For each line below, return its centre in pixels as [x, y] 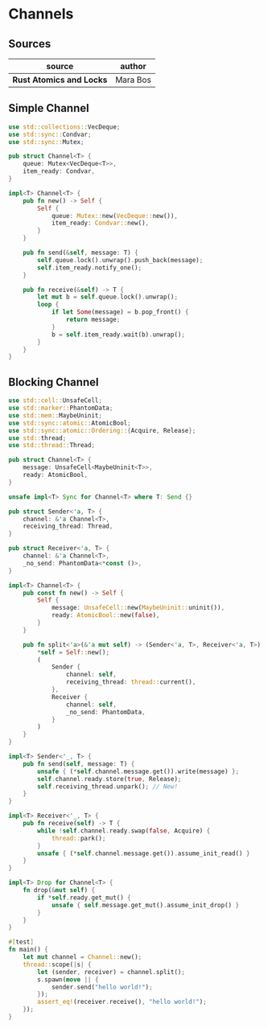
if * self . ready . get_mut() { [84, 898]
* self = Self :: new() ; [74, 652]
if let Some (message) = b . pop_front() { [120, 312]
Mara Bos [133, 80]
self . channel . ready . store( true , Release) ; [109, 779]
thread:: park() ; [78, 838]
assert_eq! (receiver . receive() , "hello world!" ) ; [122, 1002]
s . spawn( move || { [68, 979]
